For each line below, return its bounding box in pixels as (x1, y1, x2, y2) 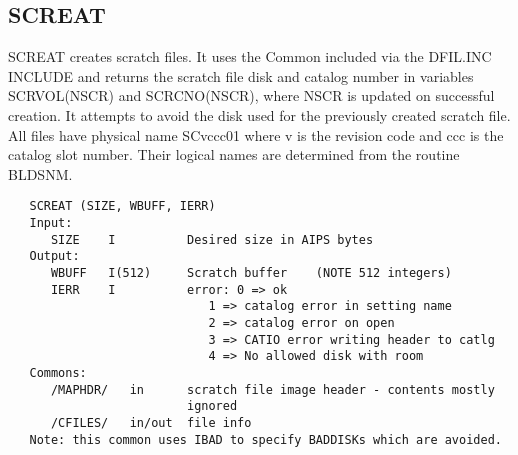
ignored (186, 399, 238, 414)
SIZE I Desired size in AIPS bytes (50, 232, 374, 247)
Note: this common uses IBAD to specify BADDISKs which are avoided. (29, 432, 502, 447)
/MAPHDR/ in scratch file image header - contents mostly (50, 382, 495, 397)
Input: (29, 216, 73, 231)
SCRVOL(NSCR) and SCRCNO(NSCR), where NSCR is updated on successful (8, 85, 495, 106)
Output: (29, 249, 80, 264)
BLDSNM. (8, 163, 73, 184)
